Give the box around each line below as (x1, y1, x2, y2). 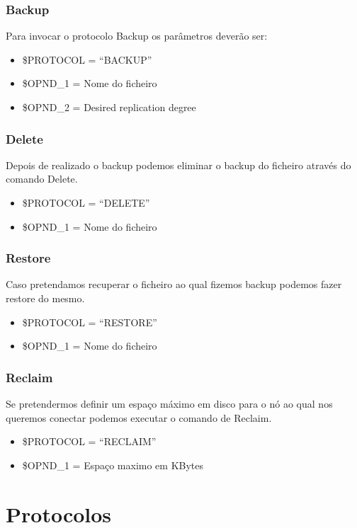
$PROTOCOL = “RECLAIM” (22, 434, 157, 449)
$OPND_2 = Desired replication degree (22, 100, 196, 114)
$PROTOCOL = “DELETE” (22, 195, 150, 210)
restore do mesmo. (6, 291, 85, 305)
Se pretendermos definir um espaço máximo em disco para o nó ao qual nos (6, 396, 333, 411)
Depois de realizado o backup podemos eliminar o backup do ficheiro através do (6, 157, 351, 172)
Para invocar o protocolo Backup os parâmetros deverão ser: (6, 28, 268, 43)
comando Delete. (6, 171, 78, 186)
